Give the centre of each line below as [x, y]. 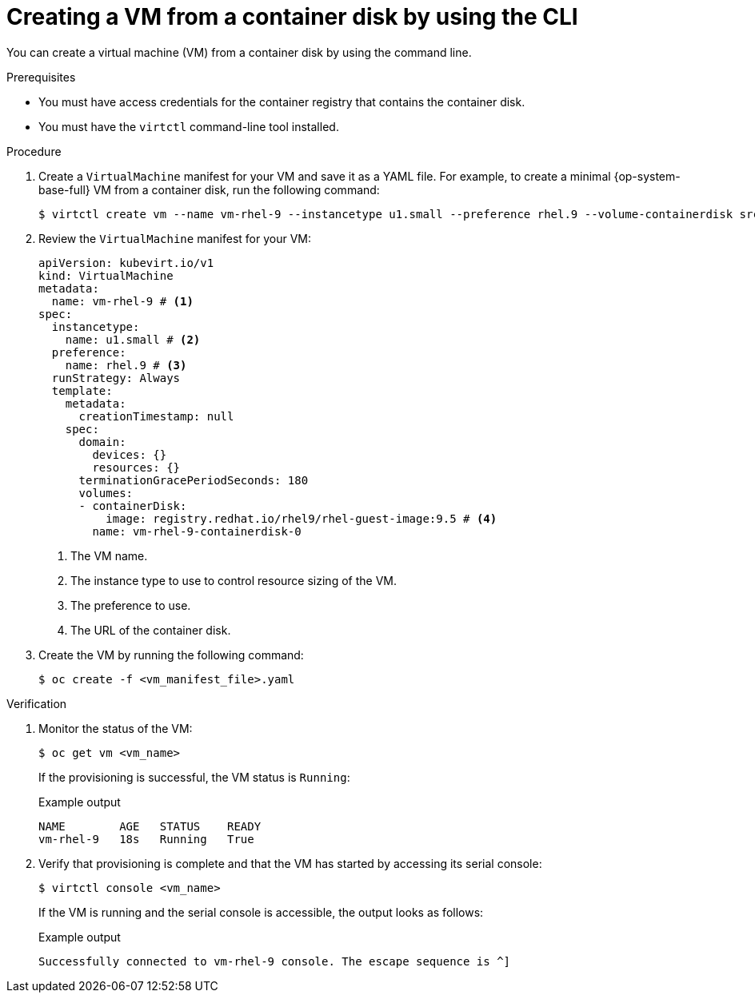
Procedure [34, 151]
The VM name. [109, 555]
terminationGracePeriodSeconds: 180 [194, 480]
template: [82, 390]
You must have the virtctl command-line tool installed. [189, 126]
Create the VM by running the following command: [171, 655]
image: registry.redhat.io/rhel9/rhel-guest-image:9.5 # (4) [302, 518]
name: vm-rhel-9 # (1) [122, 301]
